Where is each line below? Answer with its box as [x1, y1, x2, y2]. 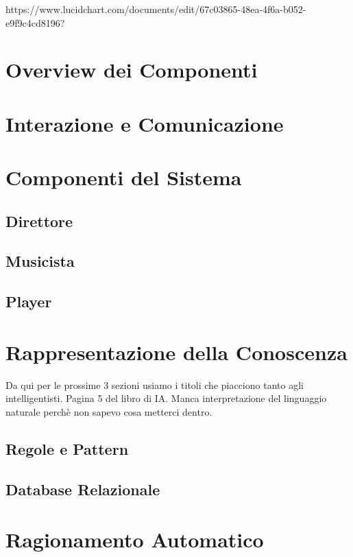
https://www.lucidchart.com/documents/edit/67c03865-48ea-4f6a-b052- [5, 2, 306, 16]
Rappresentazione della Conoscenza [5, 337, 348, 366]
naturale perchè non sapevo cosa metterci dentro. [5, 404, 212, 418]
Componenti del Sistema [5, 163, 242, 191]
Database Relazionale [5, 478, 160, 499]
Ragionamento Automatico [5, 525, 264, 554]
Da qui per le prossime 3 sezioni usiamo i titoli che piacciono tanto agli [5, 377, 304, 392]
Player [5, 291, 52, 312]
